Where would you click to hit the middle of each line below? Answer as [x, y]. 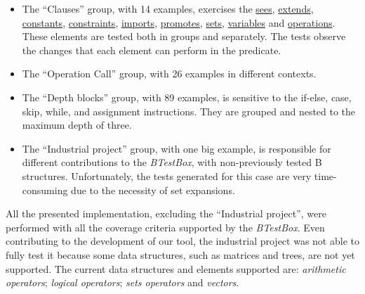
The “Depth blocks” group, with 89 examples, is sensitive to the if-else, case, [187, 97]
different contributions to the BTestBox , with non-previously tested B [172, 162]
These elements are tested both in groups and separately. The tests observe [184, 36]
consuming [45, 190]
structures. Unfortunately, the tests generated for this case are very [167, 175]
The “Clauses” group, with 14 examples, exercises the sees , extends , [168, 8]
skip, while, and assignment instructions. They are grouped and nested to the [189, 111]
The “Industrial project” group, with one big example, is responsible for [177, 148]
